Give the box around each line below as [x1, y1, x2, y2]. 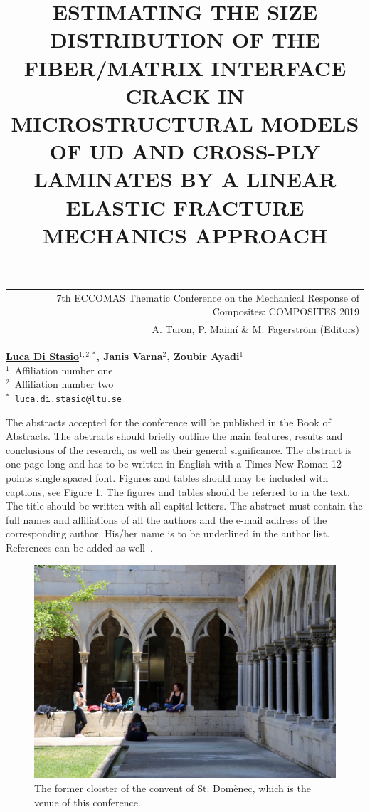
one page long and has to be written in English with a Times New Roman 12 [6, 456, 342, 471]
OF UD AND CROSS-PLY [49, 137, 321, 166]
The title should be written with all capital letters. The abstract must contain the [6, 498, 363, 513]
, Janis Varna [96, 349, 163, 364]
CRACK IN [125, 80, 245, 110]
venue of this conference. [34, 794, 141, 809]
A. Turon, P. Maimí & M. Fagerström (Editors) [152, 322, 359, 337]
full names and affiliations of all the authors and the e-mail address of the [6, 512, 327, 527]
